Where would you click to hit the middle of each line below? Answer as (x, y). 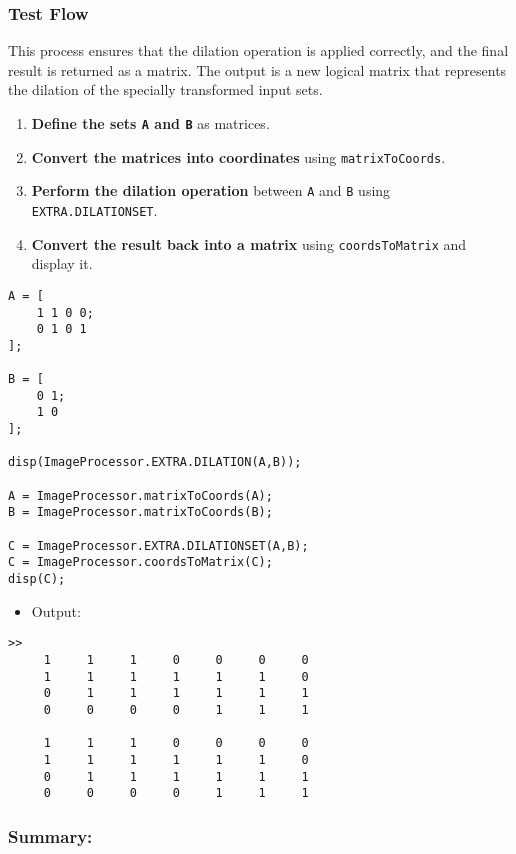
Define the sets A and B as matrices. (150, 123)
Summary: (50, 835)
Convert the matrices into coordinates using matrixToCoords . (238, 156)
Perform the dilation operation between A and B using (211, 190)
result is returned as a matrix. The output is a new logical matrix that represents (257, 69)
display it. (62, 263)
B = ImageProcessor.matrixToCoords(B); (140, 512)
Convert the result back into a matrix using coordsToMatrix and (249, 243)
